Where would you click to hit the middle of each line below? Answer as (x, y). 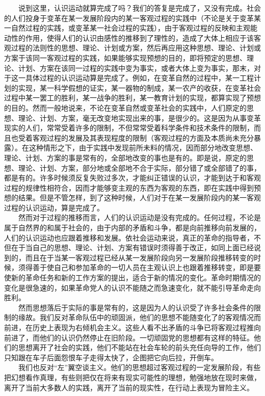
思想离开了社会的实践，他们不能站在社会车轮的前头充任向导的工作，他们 (139, 347)
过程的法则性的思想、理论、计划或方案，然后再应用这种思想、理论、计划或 (136, 48)
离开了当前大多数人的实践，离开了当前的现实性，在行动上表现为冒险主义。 (129, 387)
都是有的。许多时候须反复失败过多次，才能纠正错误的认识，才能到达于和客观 (132, 178)
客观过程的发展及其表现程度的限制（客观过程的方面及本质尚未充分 (143, 137)
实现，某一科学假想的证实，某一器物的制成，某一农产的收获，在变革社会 (139, 87)
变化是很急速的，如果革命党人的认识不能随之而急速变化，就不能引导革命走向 (132, 287)
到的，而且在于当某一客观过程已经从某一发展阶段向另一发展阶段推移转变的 (129, 257)
